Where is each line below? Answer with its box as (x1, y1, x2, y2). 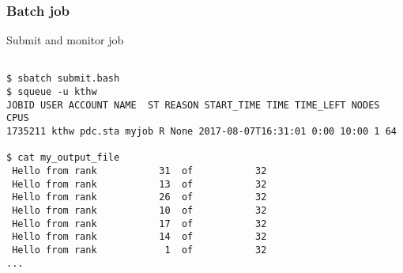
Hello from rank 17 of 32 (12, 218, 267, 229)
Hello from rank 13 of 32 (12, 178, 267, 190)
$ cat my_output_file (6, 152, 120, 164)
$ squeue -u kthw (6, 86, 97, 98)
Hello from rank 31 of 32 (12, 165, 267, 177)
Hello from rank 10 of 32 (12, 205, 267, 217)
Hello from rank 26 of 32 (12, 191, 267, 203)
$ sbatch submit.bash (6, 73, 120, 85)
